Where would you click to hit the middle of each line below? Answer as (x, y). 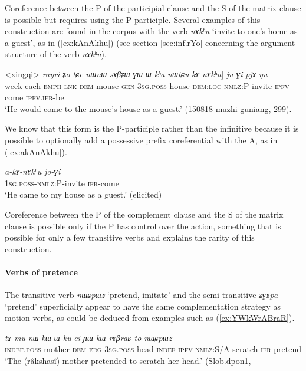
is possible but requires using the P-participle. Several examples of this (133, 19)
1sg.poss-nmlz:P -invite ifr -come (62, 183)
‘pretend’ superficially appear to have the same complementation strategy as (143, 306)
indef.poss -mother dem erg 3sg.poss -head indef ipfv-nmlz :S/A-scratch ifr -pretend (153, 349)
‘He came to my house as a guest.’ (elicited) (83, 194)
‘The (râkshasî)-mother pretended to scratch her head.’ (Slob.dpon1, (128, 361)
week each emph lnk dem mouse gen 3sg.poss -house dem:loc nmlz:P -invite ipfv (147, 85)
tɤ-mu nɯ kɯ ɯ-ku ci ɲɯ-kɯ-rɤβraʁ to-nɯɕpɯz (88, 337)
